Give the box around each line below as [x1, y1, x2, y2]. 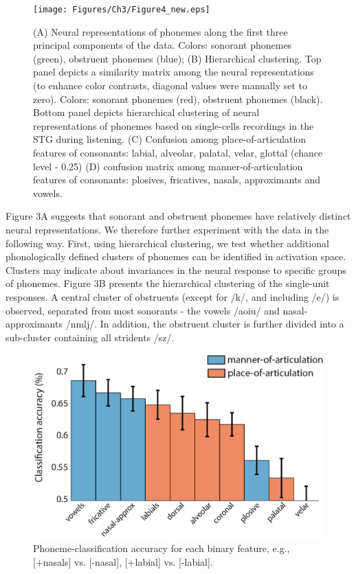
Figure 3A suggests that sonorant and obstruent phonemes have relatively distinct [5, 209, 351, 223]
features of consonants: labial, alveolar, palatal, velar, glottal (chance [33, 146, 323, 159]
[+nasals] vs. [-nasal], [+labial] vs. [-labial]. [33, 554, 213, 569]
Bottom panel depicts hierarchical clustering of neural [33, 105, 260, 119]
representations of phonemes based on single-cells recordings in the [33, 118, 314, 133]
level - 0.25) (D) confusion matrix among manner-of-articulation [33, 159, 303, 173]
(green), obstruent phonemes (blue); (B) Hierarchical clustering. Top [33, 51, 322, 65]
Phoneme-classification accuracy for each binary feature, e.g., [33, 541, 290, 555]
